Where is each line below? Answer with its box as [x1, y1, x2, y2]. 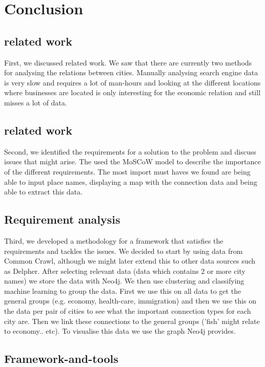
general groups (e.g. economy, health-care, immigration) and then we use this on [4, 295, 256, 306]
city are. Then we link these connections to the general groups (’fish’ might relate [4, 315, 260, 326]
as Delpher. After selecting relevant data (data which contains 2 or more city [4, 265, 246, 276]
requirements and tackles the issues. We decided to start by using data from [4, 245, 243, 256]
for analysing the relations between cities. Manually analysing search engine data [4, 67, 258, 78]
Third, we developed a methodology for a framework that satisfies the [4, 235, 223, 246]
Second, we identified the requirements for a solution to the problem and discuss [4, 146, 256, 157]
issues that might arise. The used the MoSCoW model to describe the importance [4, 156, 261, 167]
